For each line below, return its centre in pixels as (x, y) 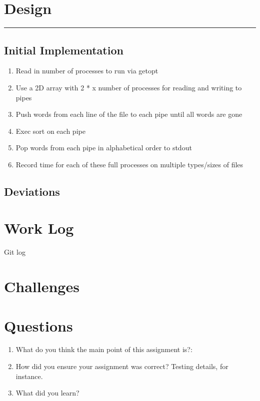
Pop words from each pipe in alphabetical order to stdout (104, 148)
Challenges (42, 286)
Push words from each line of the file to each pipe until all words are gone (129, 114)
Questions (38, 325)
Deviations (32, 191)
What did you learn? (47, 393)
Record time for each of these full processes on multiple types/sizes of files (129, 164)
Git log (15, 252)
